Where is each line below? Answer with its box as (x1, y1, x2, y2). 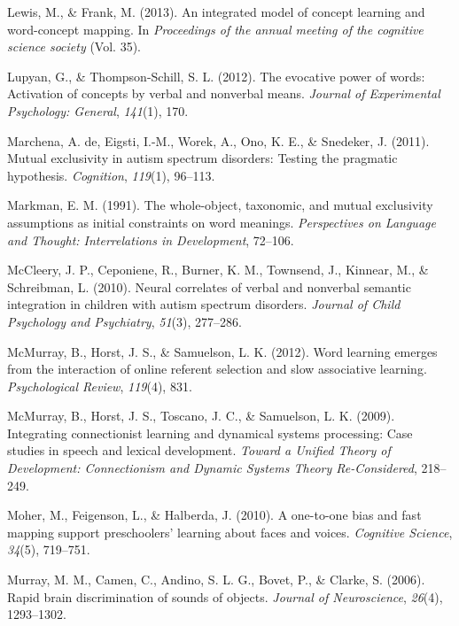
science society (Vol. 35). (7, 37, 141, 56)
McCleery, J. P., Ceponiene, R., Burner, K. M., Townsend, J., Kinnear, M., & (7, 260, 429, 279)
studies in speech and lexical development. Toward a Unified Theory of (7, 441, 391, 460)
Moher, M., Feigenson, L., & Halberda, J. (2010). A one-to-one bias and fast (7, 506, 422, 524)
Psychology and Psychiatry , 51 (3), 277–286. (7, 312, 242, 330)
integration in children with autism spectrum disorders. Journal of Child (7, 295, 401, 313)
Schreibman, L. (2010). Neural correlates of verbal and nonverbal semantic (7, 277, 411, 296)
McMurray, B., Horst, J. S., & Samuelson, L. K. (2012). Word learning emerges (7, 342, 438, 360)
